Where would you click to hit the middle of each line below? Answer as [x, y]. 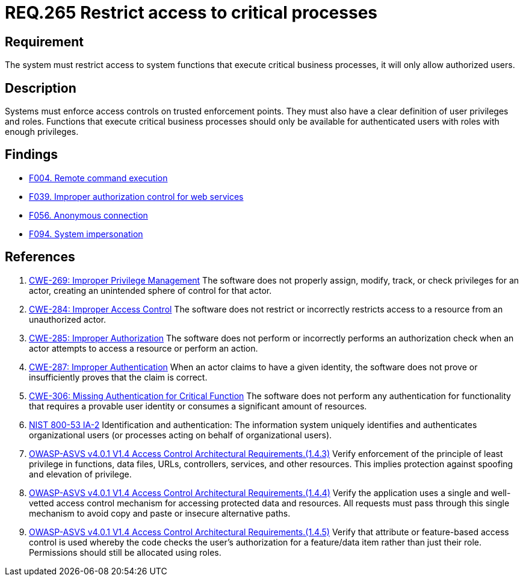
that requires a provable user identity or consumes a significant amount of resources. [198, 406]
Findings [32, 155]
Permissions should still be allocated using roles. [125, 552]
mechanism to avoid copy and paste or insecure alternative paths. [160, 513]
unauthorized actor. [68, 319]
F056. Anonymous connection [88, 215]
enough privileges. [42, 132]
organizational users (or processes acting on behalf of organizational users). [181, 435]
